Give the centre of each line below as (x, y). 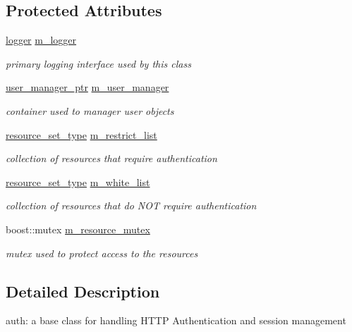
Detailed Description (83, 291)
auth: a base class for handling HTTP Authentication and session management (176, 320)
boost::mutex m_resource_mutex (78, 229)
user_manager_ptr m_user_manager (87, 87)
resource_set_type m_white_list (78, 182)
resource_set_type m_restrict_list (81, 134)
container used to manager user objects (90, 110)
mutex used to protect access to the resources (102, 253)
